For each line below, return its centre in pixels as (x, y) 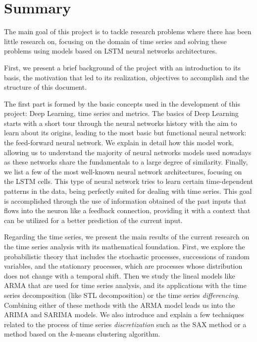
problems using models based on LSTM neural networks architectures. (111, 51)
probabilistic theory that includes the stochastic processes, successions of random (127, 256)
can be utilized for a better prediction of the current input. (93, 220)
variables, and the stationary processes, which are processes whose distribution (123, 266)
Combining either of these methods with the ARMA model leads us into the (120, 305)
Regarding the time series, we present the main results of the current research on (127, 237)
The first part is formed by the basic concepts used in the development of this (122, 103)
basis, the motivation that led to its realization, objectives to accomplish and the (127, 77)
